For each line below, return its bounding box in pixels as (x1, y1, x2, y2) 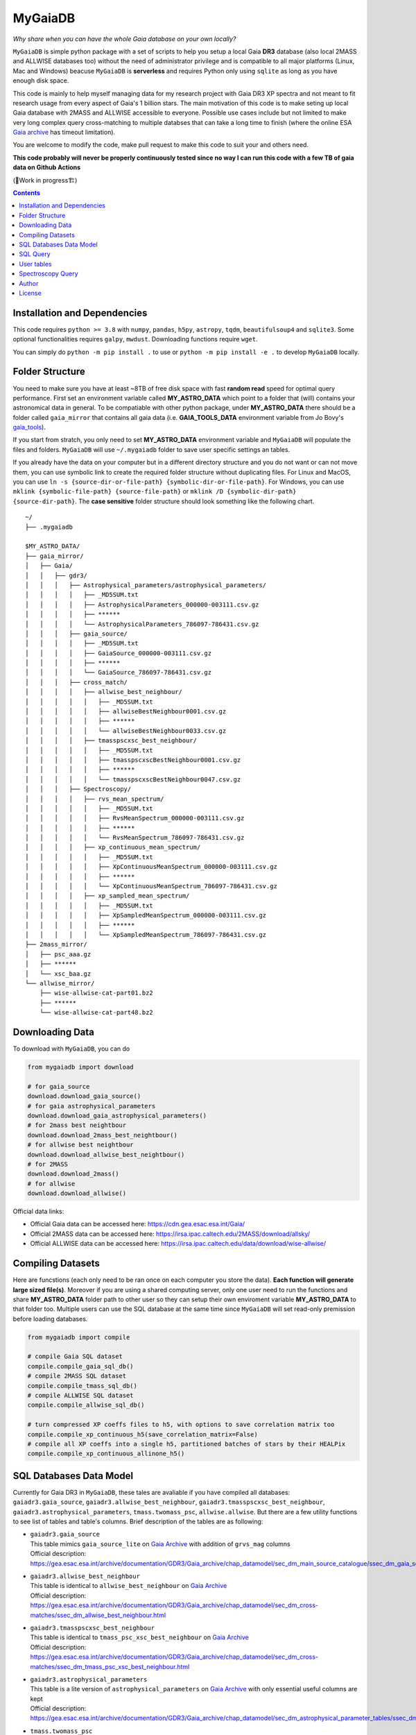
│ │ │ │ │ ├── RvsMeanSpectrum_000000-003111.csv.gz (25, 814, 245, 822)
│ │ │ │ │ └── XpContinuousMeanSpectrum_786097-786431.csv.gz (25, 882, 277, 890)
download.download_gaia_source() (27, 1092, 141, 1100)
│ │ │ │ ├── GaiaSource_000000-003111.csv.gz (25, 649, 211, 657)
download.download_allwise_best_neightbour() (27, 1151, 185, 1158)
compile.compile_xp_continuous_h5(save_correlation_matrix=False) (27, 1430, 258, 1438)
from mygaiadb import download (27, 1063, 135, 1072)
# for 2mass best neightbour (27, 1122, 127, 1129)
